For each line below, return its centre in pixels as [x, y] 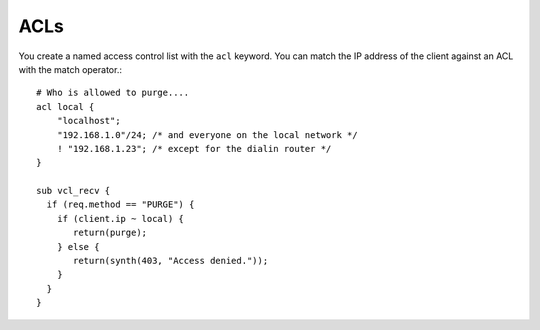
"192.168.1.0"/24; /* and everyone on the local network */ [207, 134]
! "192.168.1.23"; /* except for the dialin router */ [194, 148]
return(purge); [110, 233]
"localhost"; [88, 121]
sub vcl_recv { [73, 191]
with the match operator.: [70, 69]
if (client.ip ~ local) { [120, 218]
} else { [78, 246]
